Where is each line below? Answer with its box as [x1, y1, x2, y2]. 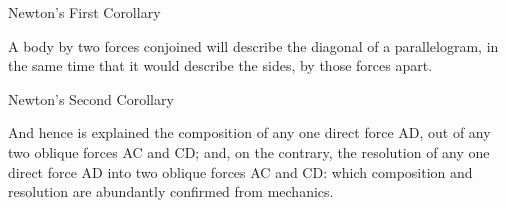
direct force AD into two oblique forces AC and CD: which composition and [8, 161, 473, 182]
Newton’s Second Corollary [8, 88, 174, 109]
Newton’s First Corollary [8, 2, 161, 22]
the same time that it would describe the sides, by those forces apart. [8, 55, 433, 76]
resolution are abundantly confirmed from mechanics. [8, 181, 334, 202]
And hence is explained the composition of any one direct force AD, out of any [8, 122, 491, 143]
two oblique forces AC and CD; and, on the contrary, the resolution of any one [8, 141, 490, 162]
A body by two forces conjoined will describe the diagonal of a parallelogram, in [8, 35, 499, 56]
